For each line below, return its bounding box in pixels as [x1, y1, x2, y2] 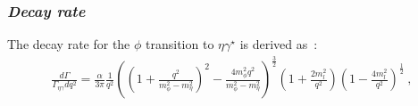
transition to [146, 35, 214, 53]
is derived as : [239, 35, 318, 53]
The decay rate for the [7, 35, 130, 53]
